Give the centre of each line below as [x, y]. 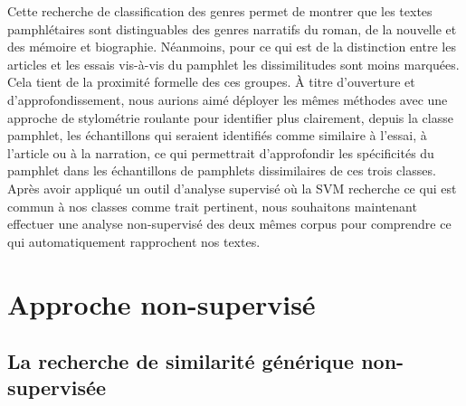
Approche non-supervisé [162, 303]
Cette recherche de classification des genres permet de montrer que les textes [220, 11]
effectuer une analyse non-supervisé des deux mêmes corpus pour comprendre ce [229, 224]
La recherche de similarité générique [181, 361]
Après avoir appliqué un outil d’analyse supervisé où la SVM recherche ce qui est [232, 188]
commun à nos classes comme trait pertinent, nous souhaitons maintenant [212, 206]
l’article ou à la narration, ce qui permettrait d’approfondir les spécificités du [221, 152]
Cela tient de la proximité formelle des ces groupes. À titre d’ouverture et [211, 82]
